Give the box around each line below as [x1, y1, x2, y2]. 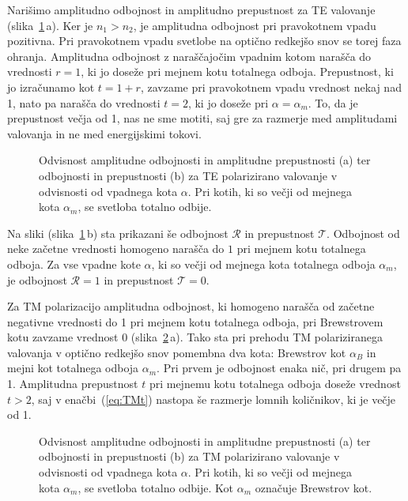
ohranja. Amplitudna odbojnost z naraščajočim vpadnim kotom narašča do [7, 47, 372, 64]
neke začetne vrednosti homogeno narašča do [7, 240, 225, 257]
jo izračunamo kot [7, 78, 95, 95]
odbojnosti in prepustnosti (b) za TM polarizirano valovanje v [39, 448, 340, 465]
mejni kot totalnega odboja [7, 360, 139, 376]
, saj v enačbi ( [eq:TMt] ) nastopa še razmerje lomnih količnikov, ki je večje [31, 390, 396, 407]
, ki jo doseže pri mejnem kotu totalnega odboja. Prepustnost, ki [81, 63, 394, 80]
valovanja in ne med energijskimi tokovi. [7, 125, 202, 141]
